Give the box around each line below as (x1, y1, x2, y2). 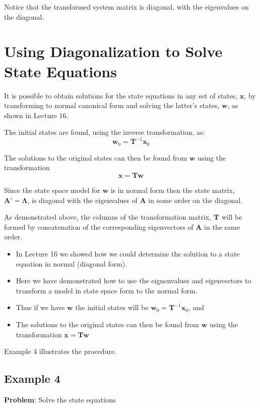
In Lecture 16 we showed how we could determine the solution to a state (16, 248, 240, 259)
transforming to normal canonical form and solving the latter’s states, (4, 100, 220, 111)
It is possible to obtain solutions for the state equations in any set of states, (4, 90, 238, 100)
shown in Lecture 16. (4, 110, 69, 120)
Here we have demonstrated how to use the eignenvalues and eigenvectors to (16, 275, 251, 286)
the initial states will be (75, 302, 149, 313)
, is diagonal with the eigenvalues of (27, 194, 138, 205)
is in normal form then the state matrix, (110, 185, 235, 195)
